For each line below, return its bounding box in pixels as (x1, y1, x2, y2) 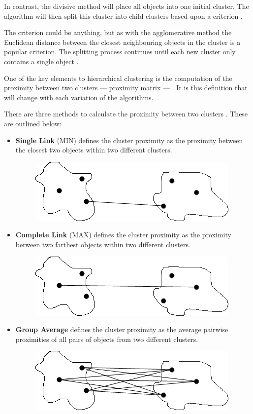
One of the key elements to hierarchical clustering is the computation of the (4, 73, 232, 83)
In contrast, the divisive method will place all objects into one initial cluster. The (4, 1, 249, 11)
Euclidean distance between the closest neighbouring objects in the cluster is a (4, 37, 241, 47)
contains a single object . (4, 56, 79, 66)
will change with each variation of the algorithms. (4, 92, 154, 102)
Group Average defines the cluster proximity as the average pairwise (15, 324, 228, 335)
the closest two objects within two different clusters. (15, 145, 172, 155)
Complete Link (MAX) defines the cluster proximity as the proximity (15, 229, 231, 240)
